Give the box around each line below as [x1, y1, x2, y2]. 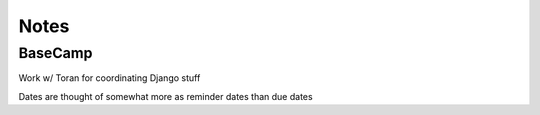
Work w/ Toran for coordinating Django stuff [18, 72, 201, 84]
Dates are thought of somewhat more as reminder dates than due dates [18, 90, 314, 102]
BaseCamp [18, 44, 93, 62]
